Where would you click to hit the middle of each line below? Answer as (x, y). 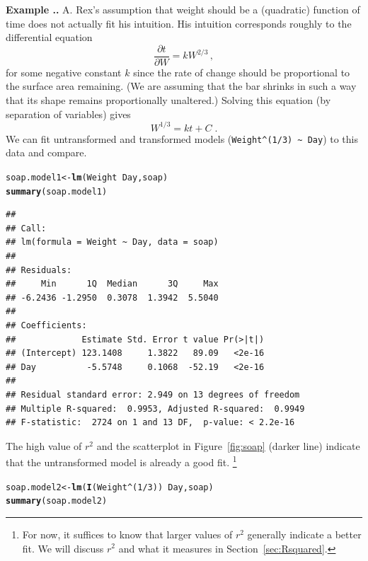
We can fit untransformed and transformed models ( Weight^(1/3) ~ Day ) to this (182, 138)
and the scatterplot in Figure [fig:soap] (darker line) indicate (228, 445)
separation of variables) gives (68, 114)
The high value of (44, 445)
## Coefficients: (46, 326)
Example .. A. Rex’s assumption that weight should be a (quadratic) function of (183, 9)
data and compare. (46, 152)
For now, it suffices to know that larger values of (127, 534)
